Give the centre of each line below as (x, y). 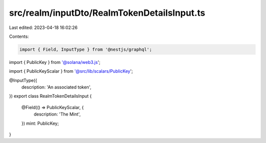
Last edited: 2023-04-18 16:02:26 (43, 28)
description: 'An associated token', (56, 87)
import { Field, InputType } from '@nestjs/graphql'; (86, 49)
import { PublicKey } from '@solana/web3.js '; (55, 62)
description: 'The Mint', (57, 114)
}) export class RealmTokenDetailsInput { (50, 96)
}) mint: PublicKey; (40, 123)
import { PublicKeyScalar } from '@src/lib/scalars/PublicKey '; (71, 71)
